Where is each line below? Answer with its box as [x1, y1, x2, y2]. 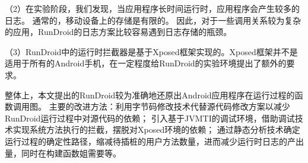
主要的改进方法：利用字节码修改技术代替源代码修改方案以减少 [49, 100, 290, 113]
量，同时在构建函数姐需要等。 [5, 146, 121, 159]
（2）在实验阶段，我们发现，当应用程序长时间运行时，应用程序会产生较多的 [5, 2, 300, 14]
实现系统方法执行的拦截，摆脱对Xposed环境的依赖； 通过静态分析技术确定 [12, 123, 300, 136]
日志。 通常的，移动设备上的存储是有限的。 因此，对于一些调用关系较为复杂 [5, 14, 301, 26]
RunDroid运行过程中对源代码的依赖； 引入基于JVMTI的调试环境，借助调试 [5, 111, 295, 124]
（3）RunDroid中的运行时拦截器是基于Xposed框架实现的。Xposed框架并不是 [5, 45, 298, 57]
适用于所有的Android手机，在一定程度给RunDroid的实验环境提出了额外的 [5, 57, 287, 69]
